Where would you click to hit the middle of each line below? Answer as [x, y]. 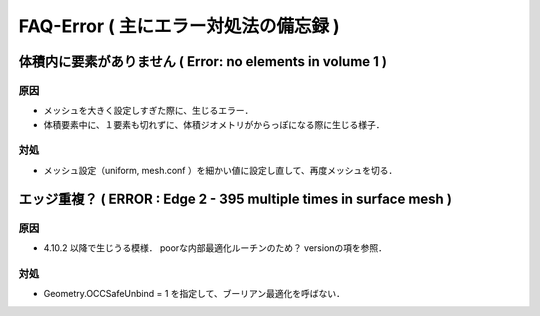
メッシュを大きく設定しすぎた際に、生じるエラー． [148, 111]
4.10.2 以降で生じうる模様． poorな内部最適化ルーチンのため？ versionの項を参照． [215, 248]
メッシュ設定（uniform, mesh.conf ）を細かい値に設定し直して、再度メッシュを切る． [220, 170]
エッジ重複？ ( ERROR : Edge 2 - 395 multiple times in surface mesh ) [235, 198]
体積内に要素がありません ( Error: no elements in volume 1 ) [202, 61]
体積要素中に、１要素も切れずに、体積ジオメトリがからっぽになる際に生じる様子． [214, 124]
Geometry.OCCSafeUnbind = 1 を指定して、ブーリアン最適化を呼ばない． [194, 294]
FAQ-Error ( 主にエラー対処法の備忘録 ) [179, 26]
